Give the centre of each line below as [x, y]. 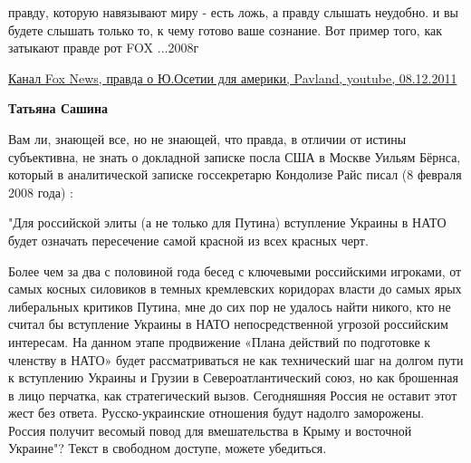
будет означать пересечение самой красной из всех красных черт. [188, 240]
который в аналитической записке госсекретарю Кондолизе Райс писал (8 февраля [235, 174]
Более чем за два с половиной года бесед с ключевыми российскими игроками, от [235, 270]
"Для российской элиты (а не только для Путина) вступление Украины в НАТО [227, 222]
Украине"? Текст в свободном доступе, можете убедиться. [168, 448]
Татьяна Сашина [58, 108]
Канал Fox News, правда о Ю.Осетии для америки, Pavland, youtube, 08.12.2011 [233, 77]
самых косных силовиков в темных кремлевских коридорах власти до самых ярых [235, 289]
